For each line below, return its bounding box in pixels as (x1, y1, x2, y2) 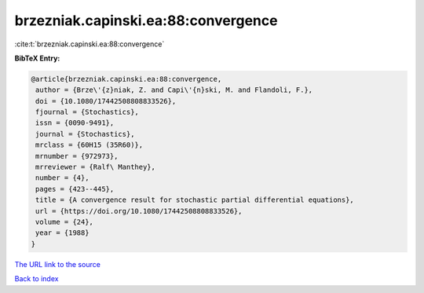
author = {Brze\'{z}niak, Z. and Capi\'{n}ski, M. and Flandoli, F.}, (35, 86, 313, 94)
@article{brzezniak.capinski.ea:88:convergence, (31, 75, 222, 83)
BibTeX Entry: (14, 53, 60, 63)
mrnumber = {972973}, (35, 152, 119, 160)
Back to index (14, 274, 59, 284)
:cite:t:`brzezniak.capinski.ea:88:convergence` (14, 39, 165, 49)
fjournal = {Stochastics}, (35, 108, 139, 117)
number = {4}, (35, 174, 90, 182)
